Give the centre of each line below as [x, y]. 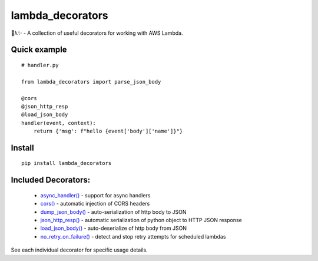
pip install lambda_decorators [67, 163]
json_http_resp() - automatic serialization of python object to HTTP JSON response [141, 220]
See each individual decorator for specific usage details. [79, 250]
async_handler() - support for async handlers [95, 195]
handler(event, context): [59, 123]
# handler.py [40, 65]
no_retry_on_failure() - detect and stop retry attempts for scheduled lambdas [133, 236]
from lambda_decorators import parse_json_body [91, 82]
